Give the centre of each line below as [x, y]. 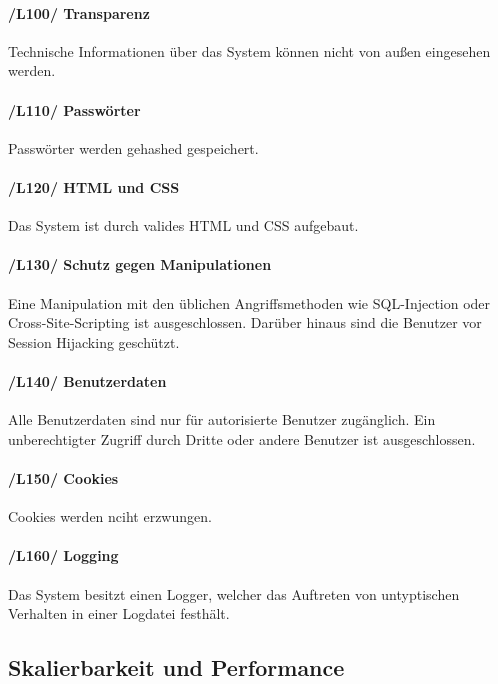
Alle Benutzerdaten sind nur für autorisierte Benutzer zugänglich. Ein [222, 419]
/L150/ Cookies [63, 477]
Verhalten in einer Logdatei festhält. [119, 613]
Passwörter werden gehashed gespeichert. [133, 147]
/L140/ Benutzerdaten [87, 380]
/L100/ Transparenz [79, 12]
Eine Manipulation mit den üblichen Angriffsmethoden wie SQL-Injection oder [249, 302]
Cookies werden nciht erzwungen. [110, 516]
